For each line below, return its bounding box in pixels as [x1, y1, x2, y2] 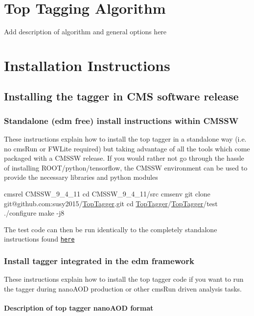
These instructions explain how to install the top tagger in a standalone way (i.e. [4, 134, 247, 144]
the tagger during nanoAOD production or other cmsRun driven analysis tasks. [4, 283, 242, 293]
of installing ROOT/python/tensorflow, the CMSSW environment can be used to [4, 162, 248, 172]
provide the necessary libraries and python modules [4, 172, 158, 182]
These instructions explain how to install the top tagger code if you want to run [4, 274, 244, 284]
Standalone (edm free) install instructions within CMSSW [4, 114, 239, 126]
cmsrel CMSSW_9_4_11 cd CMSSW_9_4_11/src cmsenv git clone [4, 189, 210, 199]
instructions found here [4, 234, 75, 244]
